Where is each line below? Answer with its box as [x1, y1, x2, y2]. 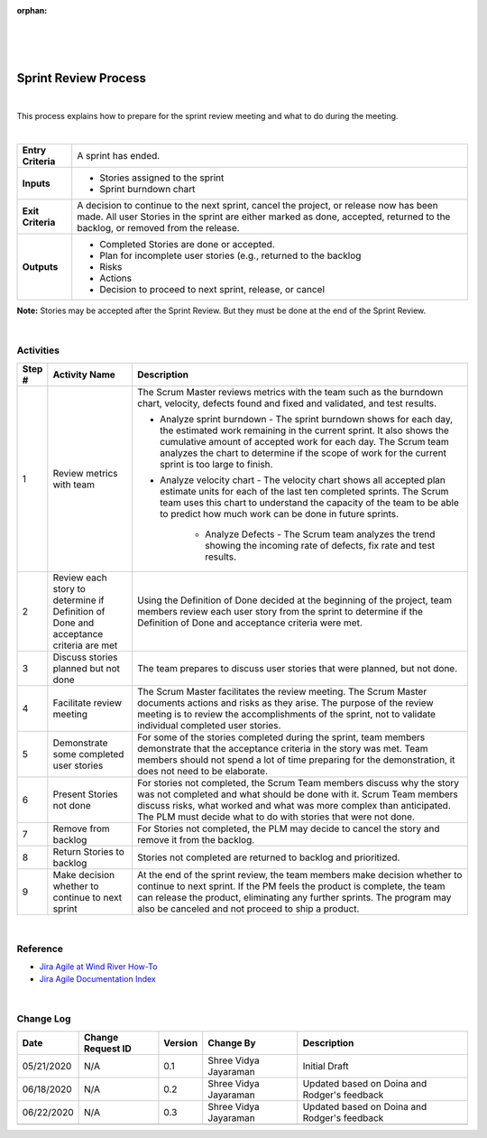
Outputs [22, 261, 59, 273]
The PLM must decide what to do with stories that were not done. [136, 810, 415, 823]
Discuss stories [52, 651, 118, 663]
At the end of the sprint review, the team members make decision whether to [136, 868, 463, 881]
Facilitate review [52, 696, 122, 708]
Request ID [83, 1042, 133, 1055]
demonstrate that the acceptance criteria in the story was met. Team [136, 742, 428, 754]
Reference [16, 942, 63, 955]
